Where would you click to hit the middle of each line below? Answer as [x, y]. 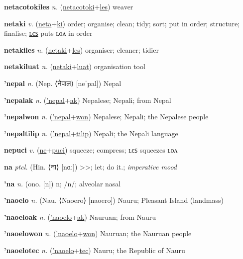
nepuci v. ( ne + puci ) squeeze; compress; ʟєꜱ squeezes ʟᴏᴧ [91, 150]
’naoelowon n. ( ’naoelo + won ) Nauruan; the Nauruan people [98, 233]
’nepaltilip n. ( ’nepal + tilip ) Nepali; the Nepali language [91, 133]
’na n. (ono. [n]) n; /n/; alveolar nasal [62, 183]
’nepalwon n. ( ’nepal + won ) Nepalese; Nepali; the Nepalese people [106, 117]
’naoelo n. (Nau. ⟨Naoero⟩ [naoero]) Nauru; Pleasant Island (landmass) [114, 200]
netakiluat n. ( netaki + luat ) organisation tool [75, 66]
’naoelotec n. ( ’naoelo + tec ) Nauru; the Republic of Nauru [95, 250]
